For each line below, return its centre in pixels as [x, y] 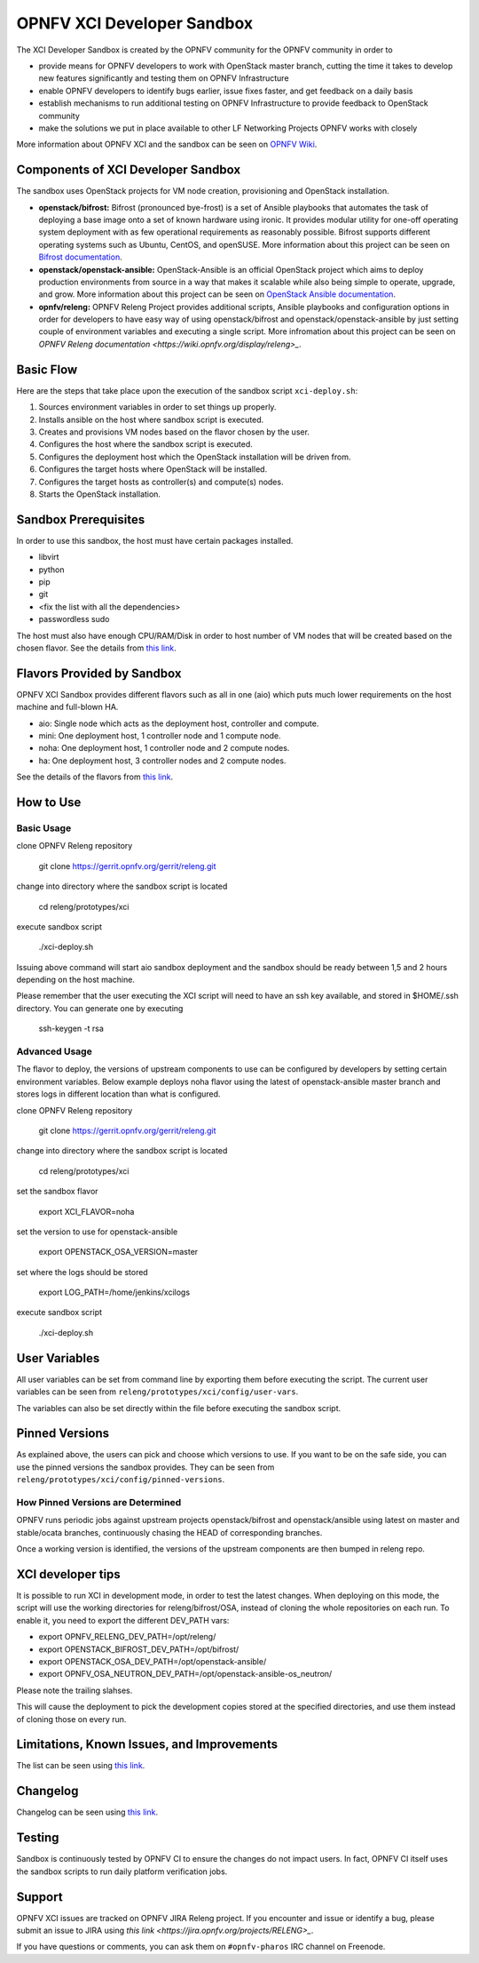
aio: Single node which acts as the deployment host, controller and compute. [179, 723]
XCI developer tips [69, 1574]
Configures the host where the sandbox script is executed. [145, 444]
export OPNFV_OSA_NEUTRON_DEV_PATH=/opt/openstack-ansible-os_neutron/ [185, 1674]
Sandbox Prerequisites [81, 519]
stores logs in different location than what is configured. [118, 1094]
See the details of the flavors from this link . [95, 777]
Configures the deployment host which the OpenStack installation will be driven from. [195, 457]
